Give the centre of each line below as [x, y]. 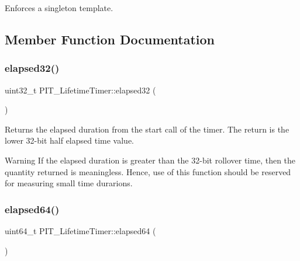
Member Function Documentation [110, 39]
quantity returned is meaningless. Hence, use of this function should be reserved [148, 171]
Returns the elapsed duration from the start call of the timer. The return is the [147, 129]
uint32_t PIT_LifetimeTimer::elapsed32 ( [80, 90]
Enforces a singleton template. [59, 8]
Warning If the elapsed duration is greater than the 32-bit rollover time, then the [150, 160]
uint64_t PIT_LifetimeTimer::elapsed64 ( [80, 230]
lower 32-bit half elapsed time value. [69, 140]
